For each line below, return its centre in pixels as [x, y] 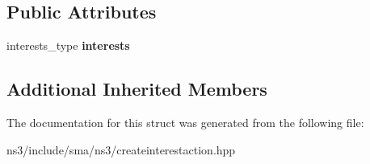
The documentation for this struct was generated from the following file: [185, 122]
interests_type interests [68, 45]
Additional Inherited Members [137, 89]
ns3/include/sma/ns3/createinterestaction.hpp [121, 149]
